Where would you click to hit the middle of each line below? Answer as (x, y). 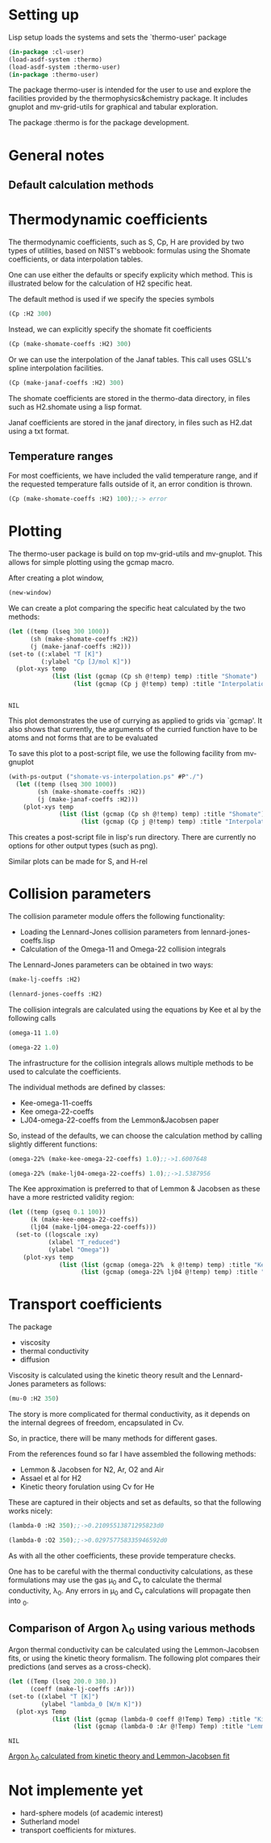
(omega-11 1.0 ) (34, 1033)
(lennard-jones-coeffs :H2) (56, 994)
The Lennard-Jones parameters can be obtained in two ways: (111, 965)
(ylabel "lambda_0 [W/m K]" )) (92, 1704)
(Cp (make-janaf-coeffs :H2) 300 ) (67, 382)
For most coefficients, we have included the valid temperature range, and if (133, 476)
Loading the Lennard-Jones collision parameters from (110, 932)
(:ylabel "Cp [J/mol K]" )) (86, 662)
